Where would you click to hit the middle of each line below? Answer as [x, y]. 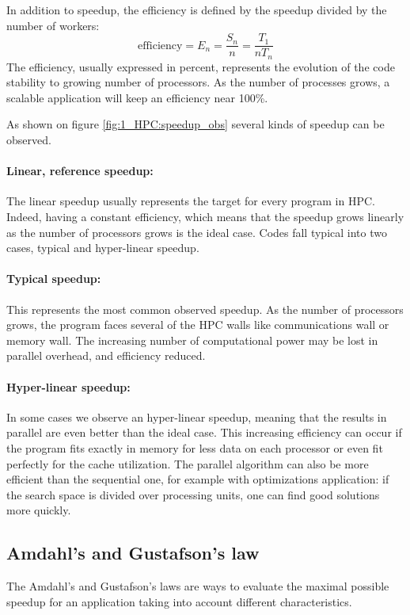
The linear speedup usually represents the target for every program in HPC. [191, 201]
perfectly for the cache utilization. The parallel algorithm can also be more [188, 463]
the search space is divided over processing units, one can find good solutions [193, 494]
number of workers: [53, 25]
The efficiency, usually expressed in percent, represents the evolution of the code [201, 66]
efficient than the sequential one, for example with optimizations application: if [198, 479]
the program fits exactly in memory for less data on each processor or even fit [195, 448]
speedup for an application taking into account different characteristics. [179, 601]
